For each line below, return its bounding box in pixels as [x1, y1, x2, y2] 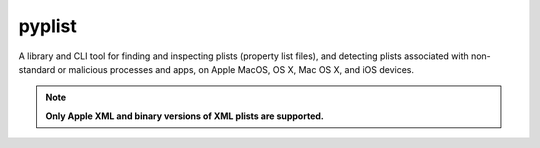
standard [18, 63, 56, 75]
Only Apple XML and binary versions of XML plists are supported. [45, 110, 324, 122]
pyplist [18, 15, 77, 37]
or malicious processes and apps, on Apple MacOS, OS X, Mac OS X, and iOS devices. [57, 63, 415, 75]
